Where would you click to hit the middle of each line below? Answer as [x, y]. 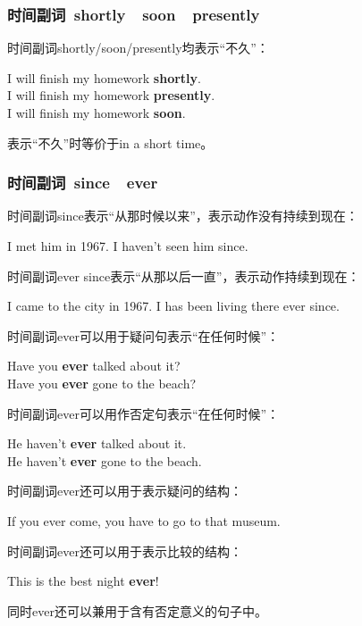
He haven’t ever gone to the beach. [105, 460]
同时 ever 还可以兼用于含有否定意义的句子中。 [137, 610]
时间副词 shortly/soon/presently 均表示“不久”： [138, 48]
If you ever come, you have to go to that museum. [144, 520]
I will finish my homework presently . [111, 95]
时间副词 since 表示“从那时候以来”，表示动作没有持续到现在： [183, 216]
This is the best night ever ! [83, 581]
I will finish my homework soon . [97, 113]
